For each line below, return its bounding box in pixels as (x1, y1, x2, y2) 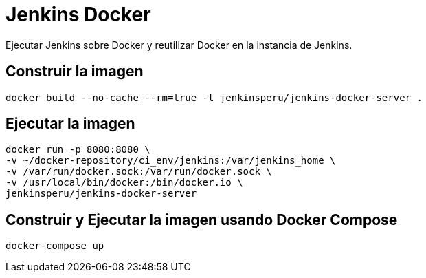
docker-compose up (5, 240, 104, 252)
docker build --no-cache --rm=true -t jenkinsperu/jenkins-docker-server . (5, 92, 423, 103)
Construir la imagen (5, 63, 144, 81)
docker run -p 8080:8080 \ (5, 144, 150, 156)
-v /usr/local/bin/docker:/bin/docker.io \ (5, 177, 243, 189)
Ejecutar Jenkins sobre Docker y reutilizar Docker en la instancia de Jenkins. (5, 39, 352, 51)
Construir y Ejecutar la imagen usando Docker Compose (5, 211, 398, 228)
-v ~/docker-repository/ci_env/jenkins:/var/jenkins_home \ (5, 155, 336, 167)
